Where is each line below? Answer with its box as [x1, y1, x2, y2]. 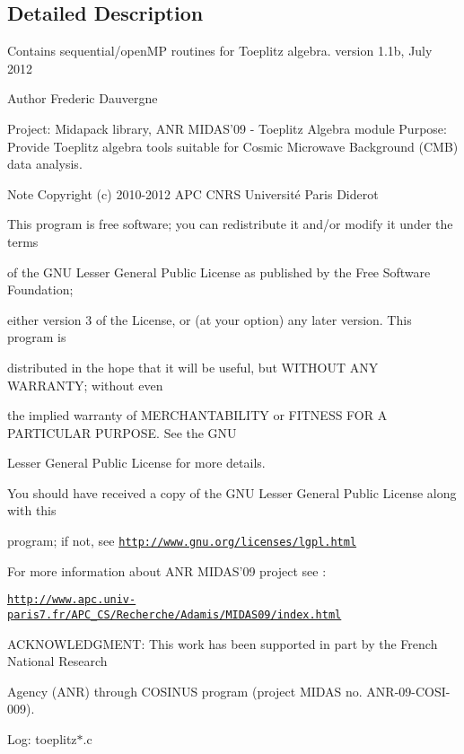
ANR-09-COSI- [366, 681, 451, 700]
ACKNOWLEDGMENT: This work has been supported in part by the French [7, 634, 438, 653]
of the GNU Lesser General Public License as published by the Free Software [7, 262, 431, 281]
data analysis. [7, 154, 83, 173]
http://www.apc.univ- [7, 593, 136, 607]
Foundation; [7, 280, 74, 299]
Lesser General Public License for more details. [7, 453, 266, 472]
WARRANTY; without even [7, 375, 163, 394]
